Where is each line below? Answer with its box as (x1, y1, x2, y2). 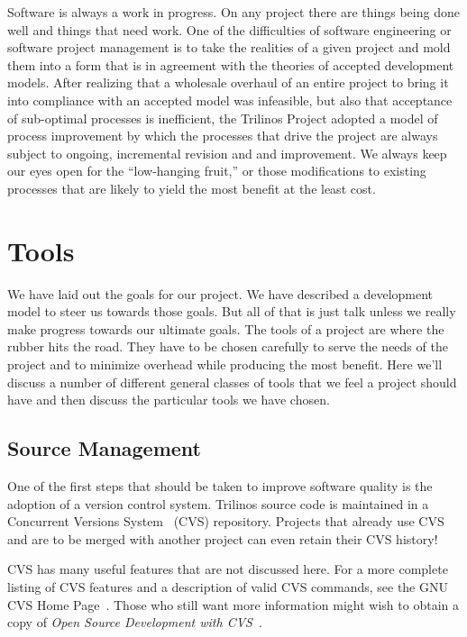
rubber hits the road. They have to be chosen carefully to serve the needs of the (7, 337, 448, 356)
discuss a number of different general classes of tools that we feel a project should (7, 372, 457, 391)
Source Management (7, 434, 201, 462)
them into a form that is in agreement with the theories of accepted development (7, 55, 454, 74)
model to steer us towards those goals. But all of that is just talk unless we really (7, 302, 456, 321)
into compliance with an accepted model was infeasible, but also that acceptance (7, 90, 453, 109)
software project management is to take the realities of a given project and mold (7, 38, 451, 57)
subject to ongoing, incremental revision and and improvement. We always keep (7, 143, 447, 162)
